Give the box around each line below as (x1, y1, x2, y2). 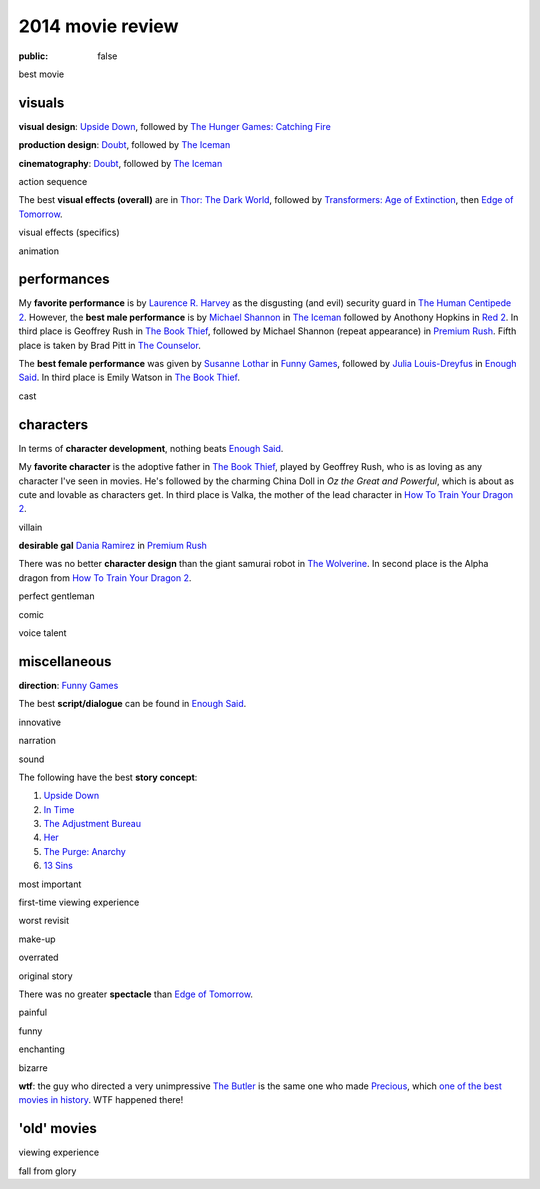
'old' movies (18, 1120, 97, 1137)
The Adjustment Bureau (43, 818, 142, 830)
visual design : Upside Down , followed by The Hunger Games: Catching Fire (18, 120, 332, 132)
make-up (18, 933, 56, 945)
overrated (18, 951, 59, 964)
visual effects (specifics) (18, 226, 120, 239)
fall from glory (18, 1165, 77, 1177)
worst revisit (18, 915, 70, 927)
